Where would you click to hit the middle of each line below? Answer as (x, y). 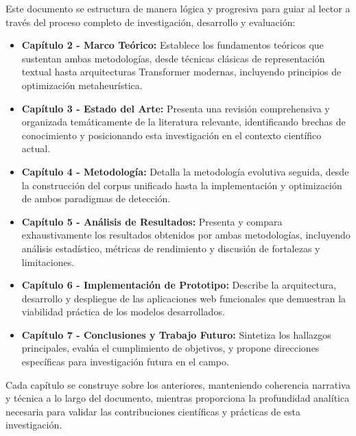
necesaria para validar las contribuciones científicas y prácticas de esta (153, 411)
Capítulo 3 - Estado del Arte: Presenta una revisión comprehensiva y (176, 108)
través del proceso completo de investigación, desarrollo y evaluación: (151, 22)
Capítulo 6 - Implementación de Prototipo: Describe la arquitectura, (179, 285)
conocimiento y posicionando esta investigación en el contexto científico (171, 135)
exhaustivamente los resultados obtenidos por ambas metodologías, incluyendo (186, 235)
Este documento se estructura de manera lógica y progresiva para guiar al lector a (178, 8)
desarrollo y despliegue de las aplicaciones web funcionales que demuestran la (184, 298)
